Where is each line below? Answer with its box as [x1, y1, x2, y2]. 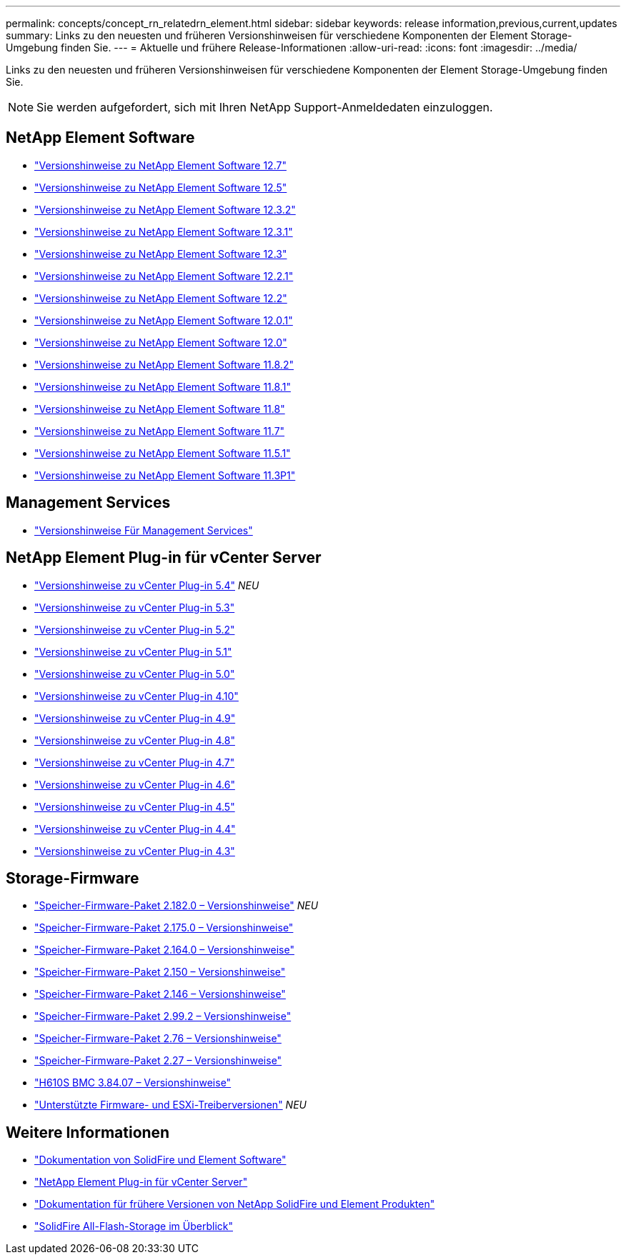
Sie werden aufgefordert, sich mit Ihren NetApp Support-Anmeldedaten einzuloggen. [36, 100, 493, 114]
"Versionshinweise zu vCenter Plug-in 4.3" [34, 844, 235, 857]
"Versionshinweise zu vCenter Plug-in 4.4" [34, 822, 236, 835]
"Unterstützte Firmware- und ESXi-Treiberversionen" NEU [34, 1099, 307, 1111]
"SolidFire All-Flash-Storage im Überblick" [34, 1220, 233, 1233]
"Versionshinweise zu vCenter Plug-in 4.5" [34, 800, 235, 813]
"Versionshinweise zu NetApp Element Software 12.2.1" [34, 269, 294, 282]
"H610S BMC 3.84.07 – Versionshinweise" [34, 1076, 232, 1089]
